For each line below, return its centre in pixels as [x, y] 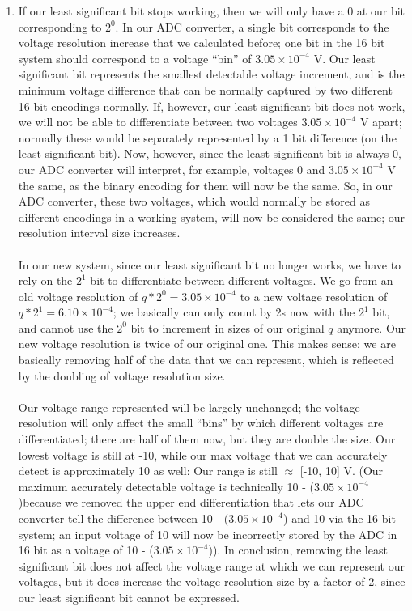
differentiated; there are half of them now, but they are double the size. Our [207, 439]
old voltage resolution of [78, 296]
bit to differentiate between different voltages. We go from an [242, 280]
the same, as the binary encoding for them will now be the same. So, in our [205, 185]
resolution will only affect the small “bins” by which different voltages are [201, 423]
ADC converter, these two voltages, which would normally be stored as [194, 201]
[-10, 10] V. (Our [342, 471]
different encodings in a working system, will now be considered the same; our [212, 216]
